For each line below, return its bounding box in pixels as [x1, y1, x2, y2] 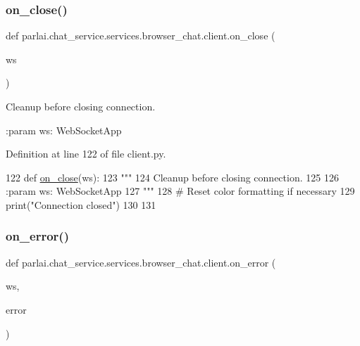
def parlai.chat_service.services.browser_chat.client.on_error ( [6, 255, 276, 269]
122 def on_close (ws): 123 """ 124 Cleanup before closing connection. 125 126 [6, 169, 339, 184]
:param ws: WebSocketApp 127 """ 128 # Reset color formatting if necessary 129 [6, 184, 355, 198]
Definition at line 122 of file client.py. [6, 146, 166, 161]
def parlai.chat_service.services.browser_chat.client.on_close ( [6, 28, 275, 43]
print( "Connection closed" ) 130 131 [6, 197, 156, 212]
